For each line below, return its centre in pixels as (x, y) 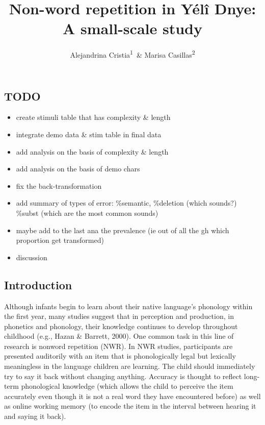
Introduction (38, 284)
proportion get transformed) (60, 240)
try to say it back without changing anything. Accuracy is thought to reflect (123, 376)
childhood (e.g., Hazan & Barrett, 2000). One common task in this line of (119, 336)
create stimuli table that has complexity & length (93, 117)
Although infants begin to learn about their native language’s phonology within (128, 306)
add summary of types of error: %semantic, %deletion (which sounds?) (126, 203)
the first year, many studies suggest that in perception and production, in (119, 316)
